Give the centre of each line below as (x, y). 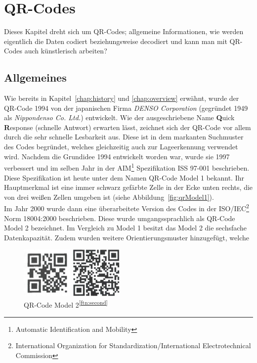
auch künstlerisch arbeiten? (66, 51)
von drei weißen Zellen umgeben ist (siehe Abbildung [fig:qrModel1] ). (109, 197)
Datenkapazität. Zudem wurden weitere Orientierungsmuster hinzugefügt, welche (127, 237)
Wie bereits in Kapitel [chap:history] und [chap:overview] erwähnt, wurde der (122, 98)
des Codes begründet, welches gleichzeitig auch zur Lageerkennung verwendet (121, 147)
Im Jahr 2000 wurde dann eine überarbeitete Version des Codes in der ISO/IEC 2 (127, 207)
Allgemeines (35, 77)
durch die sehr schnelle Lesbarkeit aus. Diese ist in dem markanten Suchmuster (124, 137)
